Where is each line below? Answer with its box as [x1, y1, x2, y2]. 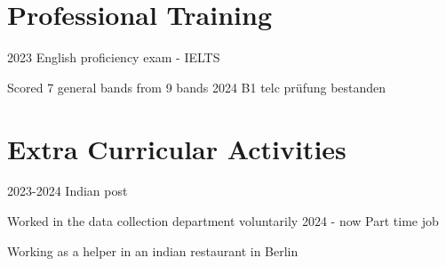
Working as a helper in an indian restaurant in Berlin [7, 241, 299, 260]
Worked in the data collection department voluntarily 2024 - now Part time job [7, 212, 439, 230]
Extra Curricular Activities [7, 130, 346, 166]
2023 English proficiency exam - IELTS [7, 48, 220, 67]
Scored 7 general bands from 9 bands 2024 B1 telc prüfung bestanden [7, 77, 386, 96]
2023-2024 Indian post [7, 181, 128, 200]
